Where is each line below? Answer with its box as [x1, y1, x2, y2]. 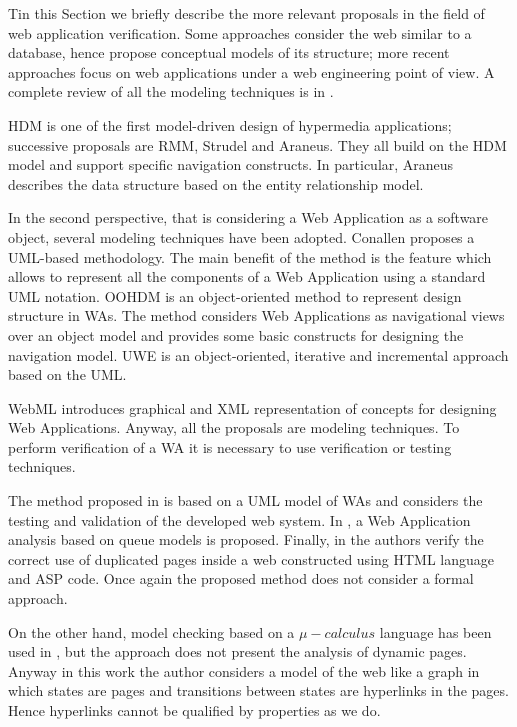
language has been [379, 621, 492, 642]
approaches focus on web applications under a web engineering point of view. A [8, 61, 495, 82]
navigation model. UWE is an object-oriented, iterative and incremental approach [8, 344, 509, 365]
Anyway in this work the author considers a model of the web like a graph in [8, 660, 480, 681]
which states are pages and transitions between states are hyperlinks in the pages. [8, 680, 509, 701]
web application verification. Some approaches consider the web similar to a [8, 22, 472, 43]
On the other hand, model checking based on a [8, 621, 295, 642]
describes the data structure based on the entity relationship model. [8, 173, 424, 194]
